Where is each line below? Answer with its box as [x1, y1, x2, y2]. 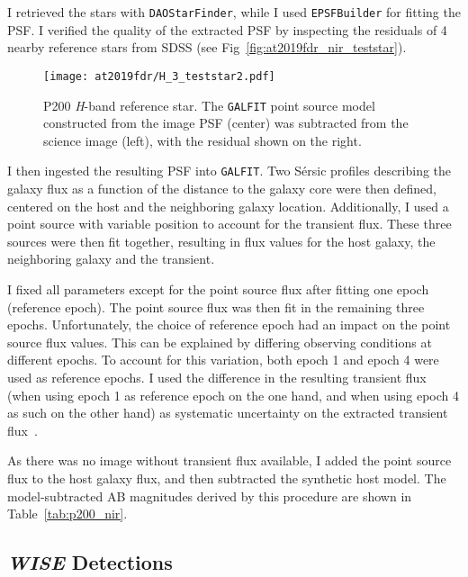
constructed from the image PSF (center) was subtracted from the [43, 113, 409, 132]
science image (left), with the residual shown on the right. [43, 131, 362, 149]
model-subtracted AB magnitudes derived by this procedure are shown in [7, 486, 412, 505]
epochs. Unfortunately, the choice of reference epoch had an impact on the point [7, 315, 451, 334]
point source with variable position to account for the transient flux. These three [7, 214, 452, 233]
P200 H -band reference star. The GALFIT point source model [43, 95, 375, 114]
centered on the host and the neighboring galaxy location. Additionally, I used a [7, 196, 449, 215]
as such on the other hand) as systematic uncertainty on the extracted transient [7, 403, 448, 422]
